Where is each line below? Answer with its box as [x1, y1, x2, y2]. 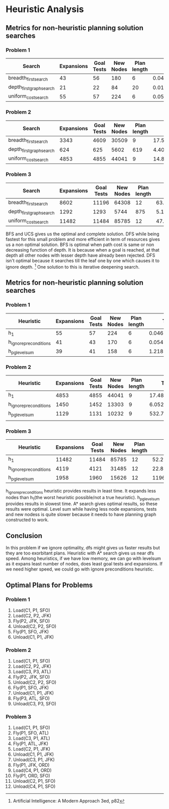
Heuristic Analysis [6, 4, 84, 15]
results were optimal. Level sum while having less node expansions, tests [6, 506, 157, 512]
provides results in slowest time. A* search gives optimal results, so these [6, 501, 157, 507]
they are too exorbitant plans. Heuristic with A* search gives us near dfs [6, 550, 154, 556]
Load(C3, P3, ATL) [13, 669, 52, 675]
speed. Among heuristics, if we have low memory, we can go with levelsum [6, 555, 161, 561]
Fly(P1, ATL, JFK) [13, 741, 49, 747]
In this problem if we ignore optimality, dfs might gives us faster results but [6, 545, 160, 551]
